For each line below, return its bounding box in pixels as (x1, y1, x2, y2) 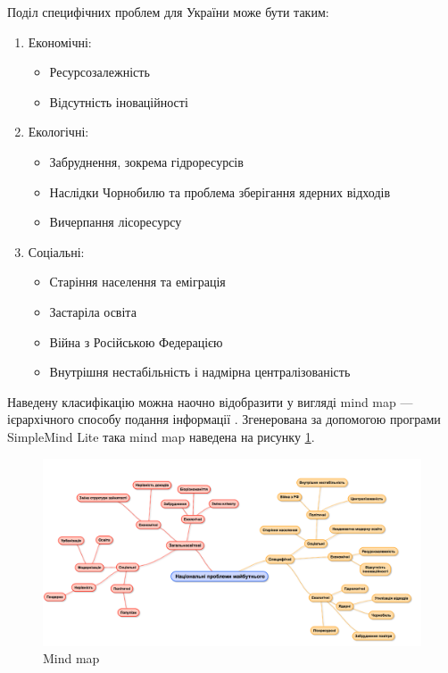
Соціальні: (28, 242, 85, 261)
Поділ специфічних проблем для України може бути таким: (7, 3, 329, 21)
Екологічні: (28, 122, 89, 141)
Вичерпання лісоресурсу (49, 212, 182, 231)
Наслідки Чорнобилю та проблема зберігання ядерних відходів (49, 182, 391, 201)
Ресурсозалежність (49, 62, 150, 81)
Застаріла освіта (49, 302, 137, 320)
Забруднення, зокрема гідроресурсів (49, 152, 244, 170)
